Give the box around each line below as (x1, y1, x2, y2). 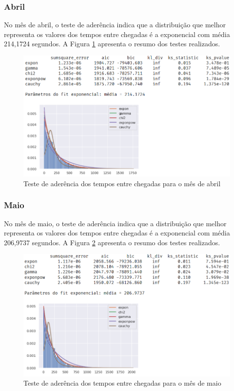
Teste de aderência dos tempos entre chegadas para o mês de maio (23, 378, 221, 388)
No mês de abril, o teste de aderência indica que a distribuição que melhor (4, 20, 226, 30)
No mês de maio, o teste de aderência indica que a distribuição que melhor (4, 218, 227, 228)
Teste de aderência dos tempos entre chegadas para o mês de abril (23, 178, 221, 188)
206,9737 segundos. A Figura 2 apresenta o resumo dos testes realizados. (4, 237, 220, 247)
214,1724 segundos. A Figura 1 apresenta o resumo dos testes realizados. (4, 39, 220, 49)
